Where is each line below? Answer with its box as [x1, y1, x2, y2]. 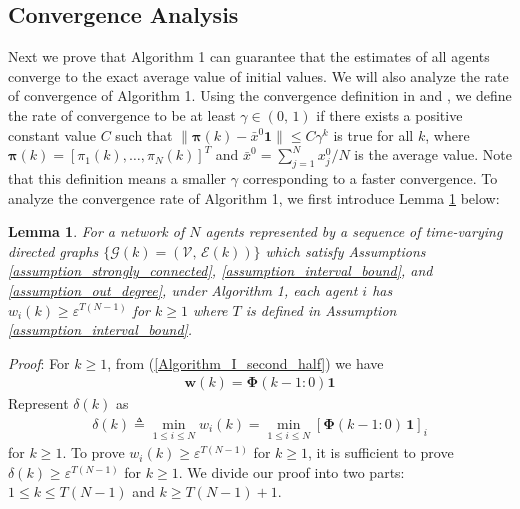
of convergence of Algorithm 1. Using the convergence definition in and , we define [8, 85, 512, 106]
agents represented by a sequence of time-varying [205, 221, 503, 242]
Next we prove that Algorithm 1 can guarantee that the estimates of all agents [8, 46, 490, 67]
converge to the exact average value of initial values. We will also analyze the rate [8, 65, 509, 86]
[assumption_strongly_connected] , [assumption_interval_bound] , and [8, 260, 433, 281]
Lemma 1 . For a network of [8, 221, 185, 242]
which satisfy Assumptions [265, 240, 426, 261]
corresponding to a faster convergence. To [242, 167, 498, 188]
